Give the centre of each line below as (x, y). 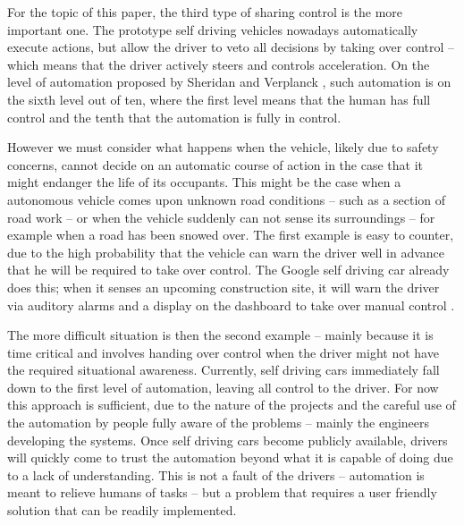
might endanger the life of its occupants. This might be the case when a (204, 182)
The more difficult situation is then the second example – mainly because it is (220, 335)
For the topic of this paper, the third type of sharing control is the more (205, 12)
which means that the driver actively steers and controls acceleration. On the (219, 64)
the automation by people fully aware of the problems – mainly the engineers (218, 423)
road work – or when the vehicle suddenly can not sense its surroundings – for (221, 217)
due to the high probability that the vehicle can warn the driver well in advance (226, 252)
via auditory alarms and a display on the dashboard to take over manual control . (231, 305)
